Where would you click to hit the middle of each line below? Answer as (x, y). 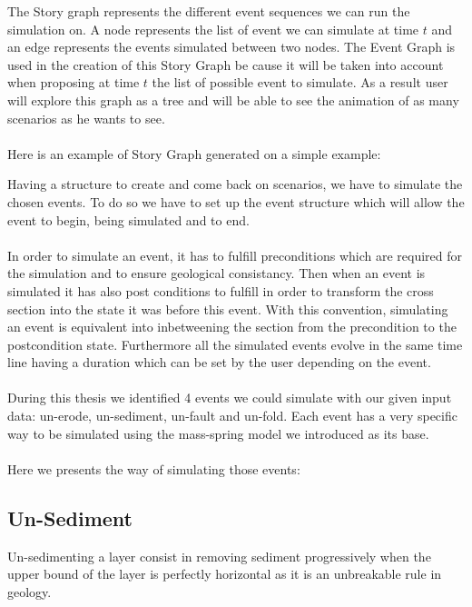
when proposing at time (74, 82)
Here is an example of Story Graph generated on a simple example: (194, 153)
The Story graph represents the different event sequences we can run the (209, 11)
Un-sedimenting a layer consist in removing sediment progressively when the (219, 556)
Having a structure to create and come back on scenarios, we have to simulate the (235, 184)
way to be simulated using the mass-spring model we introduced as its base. (218, 433)
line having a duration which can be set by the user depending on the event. (219, 362)
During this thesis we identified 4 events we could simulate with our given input (230, 398)
